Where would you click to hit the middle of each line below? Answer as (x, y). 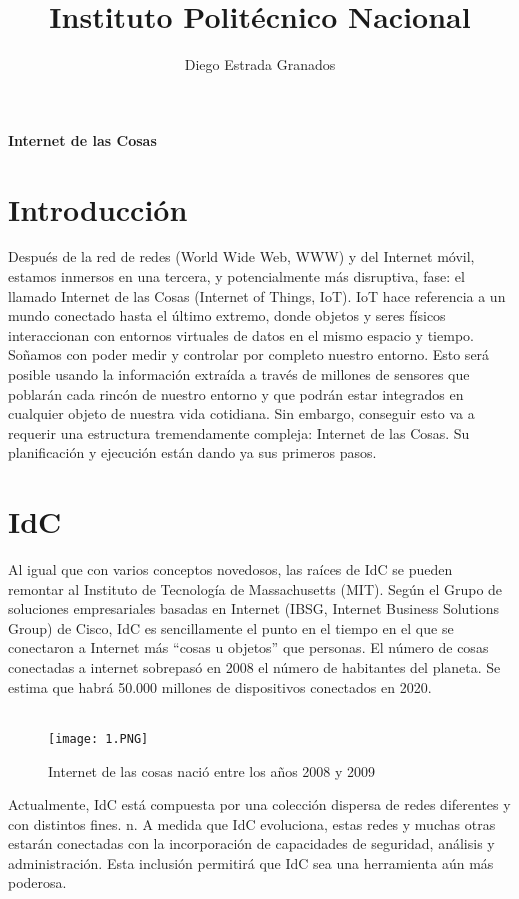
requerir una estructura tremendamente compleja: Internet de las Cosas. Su (239, 432)
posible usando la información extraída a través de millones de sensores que (239, 374)
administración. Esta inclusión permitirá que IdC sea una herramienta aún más (251, 862)
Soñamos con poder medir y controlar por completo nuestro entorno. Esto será (249, 354)
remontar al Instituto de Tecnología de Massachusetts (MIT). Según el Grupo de (255, 588)
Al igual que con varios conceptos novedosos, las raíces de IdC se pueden (230, 569)
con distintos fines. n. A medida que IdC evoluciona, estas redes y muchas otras (252, 823)
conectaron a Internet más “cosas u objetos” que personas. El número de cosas (248, 647)
